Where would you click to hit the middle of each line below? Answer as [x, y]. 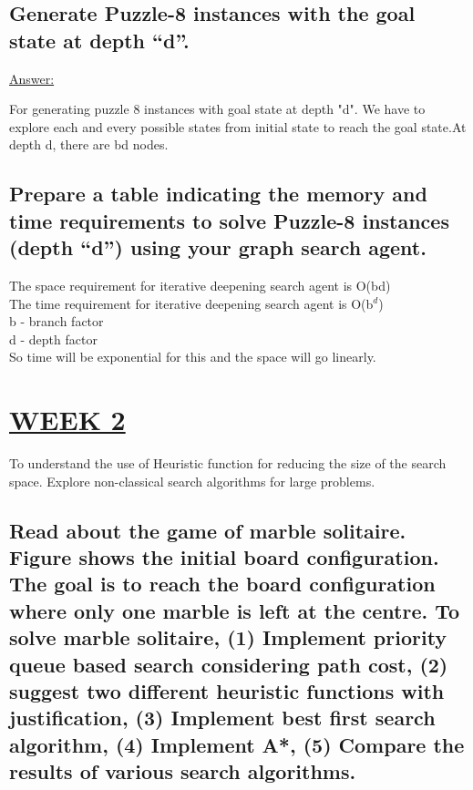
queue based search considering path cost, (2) [229, 664]
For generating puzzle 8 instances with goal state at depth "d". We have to [217, 109]
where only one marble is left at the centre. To [235, 610]
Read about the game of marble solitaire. [208, 530]
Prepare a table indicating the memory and [218, 194]
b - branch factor [57, 321]
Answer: [32, 78]
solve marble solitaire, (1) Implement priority [228, 637]
